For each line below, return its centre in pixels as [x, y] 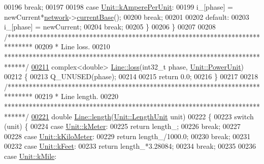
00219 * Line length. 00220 [76, 96]
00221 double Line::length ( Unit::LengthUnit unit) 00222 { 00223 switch [142, 116]
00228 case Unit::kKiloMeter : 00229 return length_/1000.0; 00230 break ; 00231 [127, 136]
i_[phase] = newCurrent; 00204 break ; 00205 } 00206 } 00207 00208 [110, 27]
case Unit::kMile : [30, 156]
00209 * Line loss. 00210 [72, 46]
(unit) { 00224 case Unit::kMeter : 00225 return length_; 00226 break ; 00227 [122, 126]
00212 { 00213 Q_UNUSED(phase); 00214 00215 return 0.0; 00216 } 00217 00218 [131, 76]
